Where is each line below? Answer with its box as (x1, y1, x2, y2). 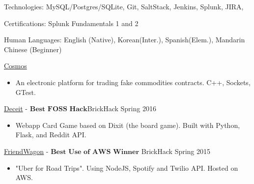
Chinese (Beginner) (4, 44, 62, 54)
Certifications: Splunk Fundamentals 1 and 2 (4, 18, 139, 28)
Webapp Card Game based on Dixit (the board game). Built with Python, (15, 120, 240, 130)
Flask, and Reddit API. (15, 129, 86, 140)
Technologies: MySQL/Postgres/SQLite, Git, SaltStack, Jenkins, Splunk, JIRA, (4, 1, 244, 11)
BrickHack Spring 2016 (87, 103, 156, 114)
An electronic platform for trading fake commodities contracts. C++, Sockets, (15, 77, 251, 87)
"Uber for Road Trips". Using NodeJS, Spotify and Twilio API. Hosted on (15, 162, 238, 173)
